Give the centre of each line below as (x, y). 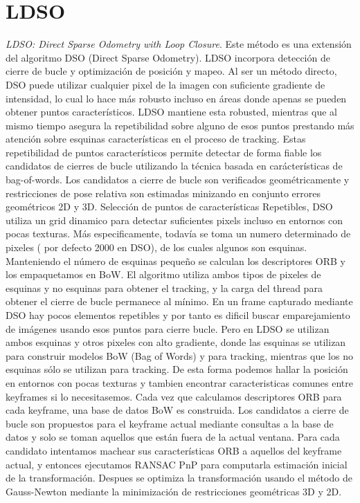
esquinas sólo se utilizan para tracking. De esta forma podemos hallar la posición (177, 369)
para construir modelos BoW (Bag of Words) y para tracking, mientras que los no (179, 355)
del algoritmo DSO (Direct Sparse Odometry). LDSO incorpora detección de (168, 57)
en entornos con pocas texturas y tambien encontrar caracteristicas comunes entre (179, 382)
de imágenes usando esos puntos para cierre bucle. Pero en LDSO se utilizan (168, 328)
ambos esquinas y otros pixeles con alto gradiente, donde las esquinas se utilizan (176, 342)
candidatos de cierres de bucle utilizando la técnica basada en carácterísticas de (174, 166)
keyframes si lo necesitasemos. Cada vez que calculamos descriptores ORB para (174, 396)
